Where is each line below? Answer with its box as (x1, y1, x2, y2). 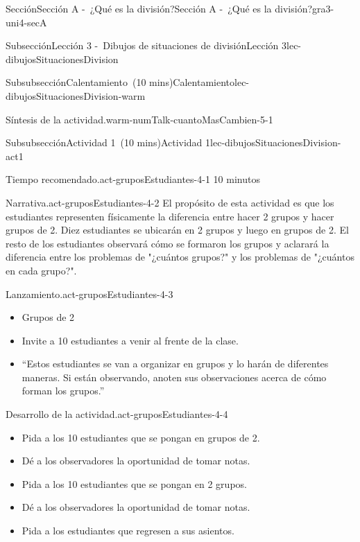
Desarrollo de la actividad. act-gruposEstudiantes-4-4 (6, 407, 228, 421)
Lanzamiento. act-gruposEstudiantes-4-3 (6, 286, 173, 301)
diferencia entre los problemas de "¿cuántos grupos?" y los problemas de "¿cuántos (6, 250, 354, 264)
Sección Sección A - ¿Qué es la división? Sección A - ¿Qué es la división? (6, 1, 313, 15)
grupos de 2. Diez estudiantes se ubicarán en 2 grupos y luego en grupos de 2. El (6, 222, 349, 237)
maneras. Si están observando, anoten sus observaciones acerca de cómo (22, 369, 327, 384)
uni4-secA (6, 15, 47, 29)
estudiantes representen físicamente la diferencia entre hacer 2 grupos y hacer (6, 209, 334, 223)
